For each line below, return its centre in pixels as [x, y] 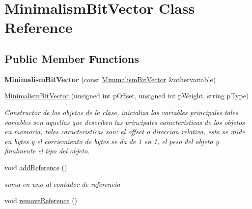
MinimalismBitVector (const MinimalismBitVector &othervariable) [110, 79]
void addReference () [36, 167]
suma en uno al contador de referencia [62, 184]
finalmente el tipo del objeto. [47, 151]
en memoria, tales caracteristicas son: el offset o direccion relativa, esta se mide [125, 132]
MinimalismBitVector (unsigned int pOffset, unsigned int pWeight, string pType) [127, 96]
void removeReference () [41, 200]
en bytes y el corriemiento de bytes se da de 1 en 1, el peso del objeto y [112, 141]
